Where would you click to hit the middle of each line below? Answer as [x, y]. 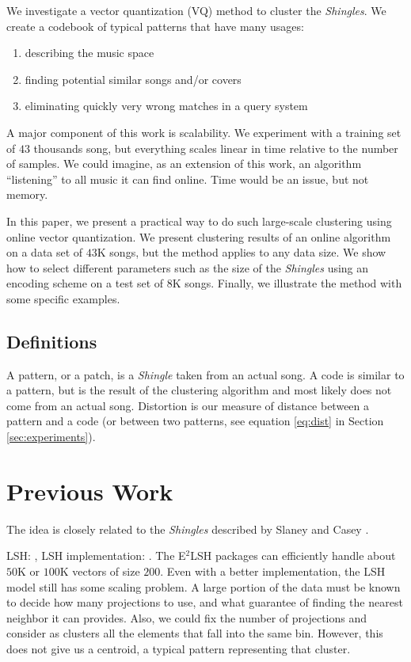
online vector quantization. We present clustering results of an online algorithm [199, 236]
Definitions [52, 341]
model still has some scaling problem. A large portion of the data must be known [204, 586]
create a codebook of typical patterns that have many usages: [155, 26]
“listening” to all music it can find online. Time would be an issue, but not [188, 179]
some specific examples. [63, 298]
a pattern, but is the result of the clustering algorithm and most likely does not [199, 390]
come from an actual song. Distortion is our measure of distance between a [188, 405]
